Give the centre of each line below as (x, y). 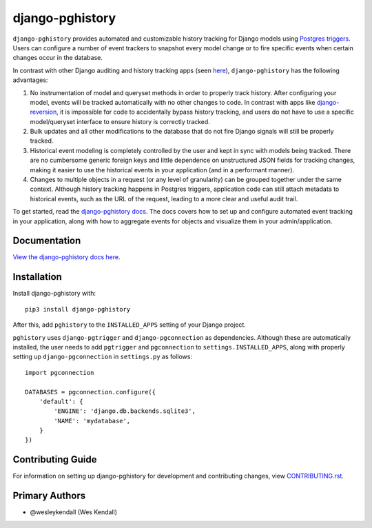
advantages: (30, 80)
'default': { (61, 401)
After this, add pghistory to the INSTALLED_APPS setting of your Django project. (129, 325)
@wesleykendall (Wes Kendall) (73, 512)
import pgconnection (60, 373)
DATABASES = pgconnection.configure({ (91, 392)
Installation (37, 277)
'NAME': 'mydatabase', (92, 421)
